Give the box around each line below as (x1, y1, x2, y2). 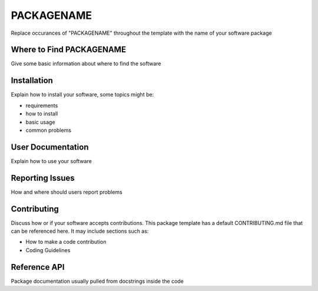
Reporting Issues (11, 173, 75, 183)
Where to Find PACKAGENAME (11, 45, 127, 55)
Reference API (11, 262, 65, 272)
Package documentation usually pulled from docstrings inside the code (11, 277, 184, 285)
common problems (25, 127, 72, 134)
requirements (25, 102, 58, 109)
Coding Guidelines (25, 246, 71, 253)
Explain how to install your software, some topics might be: (11, 91, 154, 98)
